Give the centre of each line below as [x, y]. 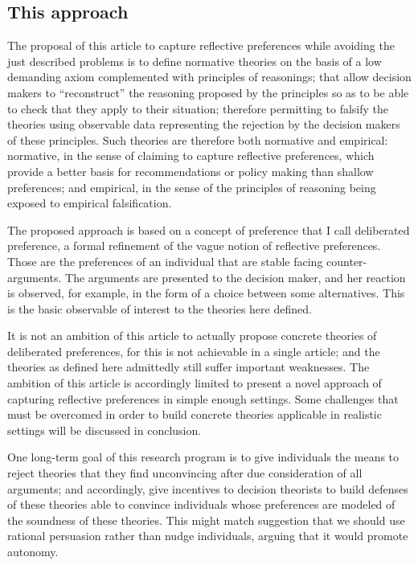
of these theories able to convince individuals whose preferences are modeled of [201, 504]
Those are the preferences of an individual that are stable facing [165, 261]
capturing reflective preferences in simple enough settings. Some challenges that [203, 398]
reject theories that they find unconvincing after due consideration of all [185, 473]
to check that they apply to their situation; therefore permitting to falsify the [198, 108]
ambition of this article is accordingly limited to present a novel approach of [195, 383]
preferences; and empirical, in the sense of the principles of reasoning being [192, 187]
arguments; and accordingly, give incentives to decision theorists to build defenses [208, 488]
